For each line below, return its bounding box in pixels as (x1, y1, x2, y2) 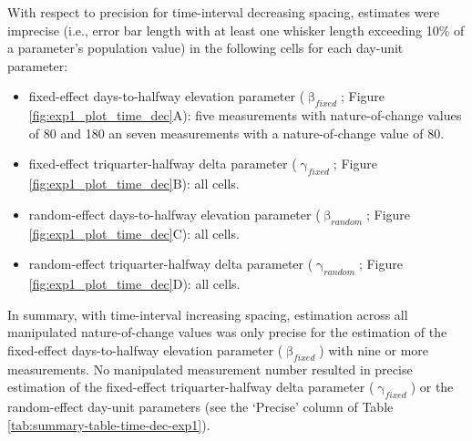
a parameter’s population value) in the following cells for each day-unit (7, 38, 404, 57)
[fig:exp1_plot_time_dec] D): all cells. (28, 273, 241, 292)
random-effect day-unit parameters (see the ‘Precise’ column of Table (7, 396, 394, 415)
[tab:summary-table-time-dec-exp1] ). (7, 415, 210, 434)
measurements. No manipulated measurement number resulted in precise (7, 359, 413, 378)
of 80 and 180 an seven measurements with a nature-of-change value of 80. (28, 123, 445, 142)
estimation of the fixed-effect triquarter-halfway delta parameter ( (7, 377, 375, 396)
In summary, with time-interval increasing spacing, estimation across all (7, 304, 408, 323)
